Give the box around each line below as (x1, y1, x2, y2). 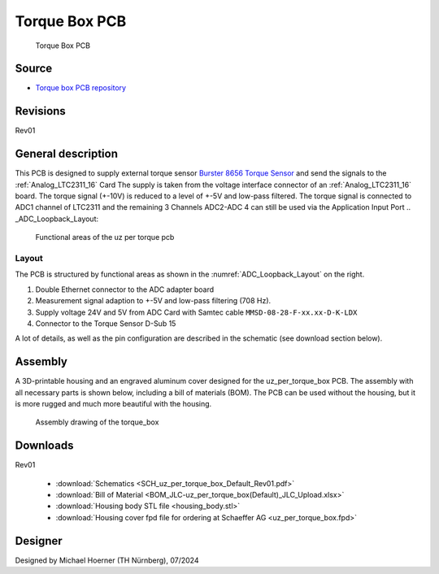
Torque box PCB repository (35, 83, 126, 93)
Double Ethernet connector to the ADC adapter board (35, 285, 215, 294)
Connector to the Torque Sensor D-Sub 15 (35, 318, 176, 328)
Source (15, 62, 53, 76)
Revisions (15, 104, 67, 118)
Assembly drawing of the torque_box (35, 417, 159, 427)
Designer (15, 533, 63, 548)
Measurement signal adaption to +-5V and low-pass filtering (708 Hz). (35, 296, 272, 306)
